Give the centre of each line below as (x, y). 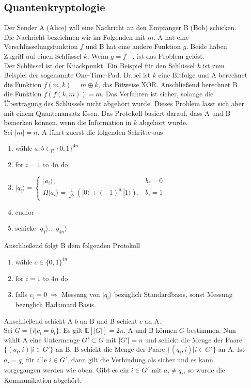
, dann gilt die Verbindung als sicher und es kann (140, 360)
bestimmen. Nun (211, 330)
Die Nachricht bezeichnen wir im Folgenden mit (75, 37)
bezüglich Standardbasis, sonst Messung (173, 294)
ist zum (214, 65)
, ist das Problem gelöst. (168, 55)
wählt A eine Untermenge (42, 339)
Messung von (81, 294)
